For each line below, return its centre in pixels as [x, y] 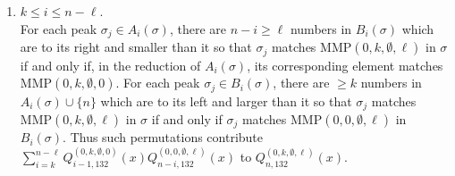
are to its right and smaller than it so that [136, 47]
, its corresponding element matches [345, 65]
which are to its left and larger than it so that [226, 101]
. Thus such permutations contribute [163, 137]
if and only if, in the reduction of [110, 65]
